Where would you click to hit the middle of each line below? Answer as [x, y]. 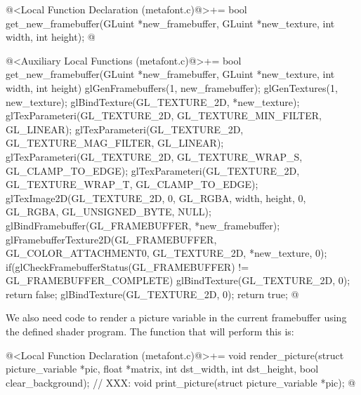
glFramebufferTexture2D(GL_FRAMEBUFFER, [111, 239]
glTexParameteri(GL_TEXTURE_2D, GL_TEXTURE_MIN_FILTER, [164, 115]
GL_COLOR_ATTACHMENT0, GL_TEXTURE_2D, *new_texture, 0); [166, 253]
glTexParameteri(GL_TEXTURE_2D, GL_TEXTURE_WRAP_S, [154, 156]
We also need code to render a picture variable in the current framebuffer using [176, 317]
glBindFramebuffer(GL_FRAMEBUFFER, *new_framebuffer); [143, 225]
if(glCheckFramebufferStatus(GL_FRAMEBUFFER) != [127, 266]
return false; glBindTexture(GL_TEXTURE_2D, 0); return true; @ [152, 294]
